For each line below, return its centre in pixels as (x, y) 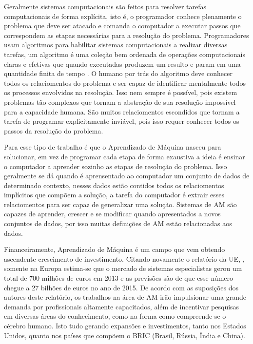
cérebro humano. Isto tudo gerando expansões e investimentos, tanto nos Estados (125, 325)
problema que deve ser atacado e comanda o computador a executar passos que (122, 26)
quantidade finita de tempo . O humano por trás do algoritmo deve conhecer (118, 73)
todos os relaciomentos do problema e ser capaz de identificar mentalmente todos (125, 83)
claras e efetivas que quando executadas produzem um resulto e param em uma (122, 64)
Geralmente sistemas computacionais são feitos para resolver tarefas (105, 6)
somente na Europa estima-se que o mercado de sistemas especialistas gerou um (123, 268)
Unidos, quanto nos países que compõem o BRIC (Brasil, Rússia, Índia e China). (125, 335)
